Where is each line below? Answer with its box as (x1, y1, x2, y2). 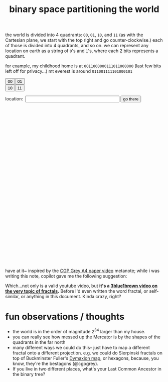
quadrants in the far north (12, 339, 66, 345)
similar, (5, 294, 20, 300)
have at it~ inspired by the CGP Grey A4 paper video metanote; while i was (5, 268, 159, 274)
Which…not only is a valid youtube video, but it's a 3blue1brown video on (5, 283, 158, 289)
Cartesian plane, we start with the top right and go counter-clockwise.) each (5, 37, 163, 43)
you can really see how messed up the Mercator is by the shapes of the (12, 334, 160, 340)
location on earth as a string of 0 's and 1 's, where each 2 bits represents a (5, 48, 158, 54)
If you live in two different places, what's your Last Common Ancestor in (12, 365, 161, 372)
